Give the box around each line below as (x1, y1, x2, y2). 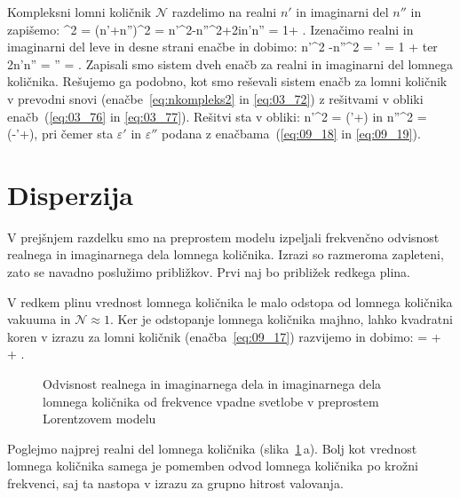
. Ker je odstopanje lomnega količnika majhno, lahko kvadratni (109, 310, 453, 328)
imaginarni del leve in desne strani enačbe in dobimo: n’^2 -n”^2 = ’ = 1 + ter (7, 37, 438, 56)
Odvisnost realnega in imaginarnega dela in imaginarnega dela (43, 375, 382, 393)
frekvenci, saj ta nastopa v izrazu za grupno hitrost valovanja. (7, 474, 344, 492)
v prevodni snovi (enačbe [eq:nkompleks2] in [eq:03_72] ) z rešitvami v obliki (7, 89, 424, 107)
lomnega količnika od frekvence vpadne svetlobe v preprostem (43, 391, 379, 410)
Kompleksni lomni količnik (7, 3, 152, 20)
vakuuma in (7, 310, 71, 328)
